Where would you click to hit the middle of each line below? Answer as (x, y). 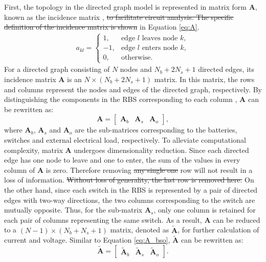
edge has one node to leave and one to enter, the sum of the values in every (122, 160)
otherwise (136, 58)
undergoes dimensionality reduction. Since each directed (161, 150)
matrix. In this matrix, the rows (204, 79)
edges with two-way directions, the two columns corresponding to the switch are (130, 200)
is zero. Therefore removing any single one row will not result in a (149, 169)
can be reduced (237, 219)
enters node (160, 48)
